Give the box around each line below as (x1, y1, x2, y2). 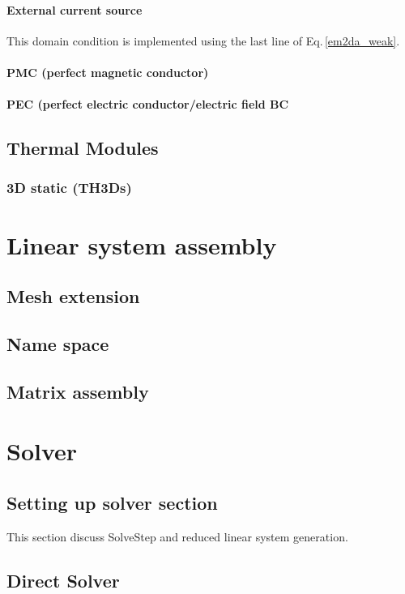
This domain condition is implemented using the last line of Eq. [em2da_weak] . (6, 32, 400, 49)
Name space (6, 331, 109, 356)
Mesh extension (6, 284, 140, 309)
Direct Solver (6, 567, 120, 592)
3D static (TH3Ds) (6, 177, 132, 198)
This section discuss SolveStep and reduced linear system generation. (6, 528, 348, 545)
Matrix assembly (6, 378, 149, 404)
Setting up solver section (6, 489, 218, 515)
